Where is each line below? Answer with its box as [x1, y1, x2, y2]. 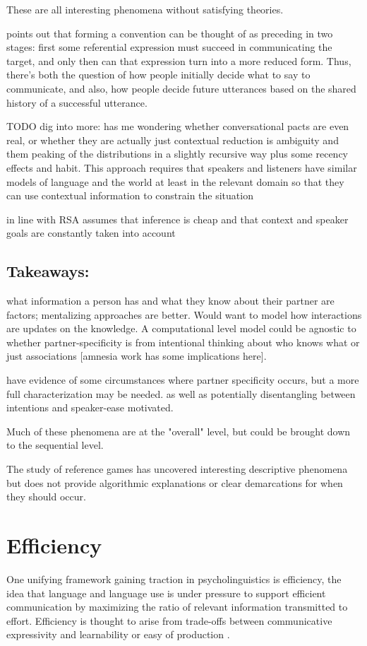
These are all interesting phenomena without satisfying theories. [6, 2, 284, 16]
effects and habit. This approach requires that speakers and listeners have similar [6, 160, 357, 175]
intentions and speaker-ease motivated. [6, 400, 174, 415]
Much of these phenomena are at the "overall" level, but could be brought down [6, 423, 351, 438]
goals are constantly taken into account [6, 225, 176, 240]
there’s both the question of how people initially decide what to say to [6, 67, 311, 82]
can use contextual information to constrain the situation [6, 188, 253, 203]
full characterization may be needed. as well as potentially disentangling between [6, 386, 356, 401]
